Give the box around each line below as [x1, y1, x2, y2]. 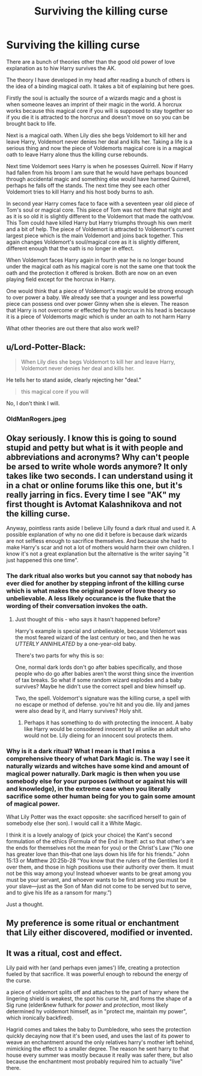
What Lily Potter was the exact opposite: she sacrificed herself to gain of [6, 813, 186, 821]
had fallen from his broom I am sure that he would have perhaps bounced [6, 169, 188, 176]
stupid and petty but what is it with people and [6, 443, 183, 453]
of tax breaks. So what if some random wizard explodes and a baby [14, 676, 182, 683]
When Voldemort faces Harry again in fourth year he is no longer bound [6, 256, 184, 264]
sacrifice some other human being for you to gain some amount [6, 792, 195, 800]
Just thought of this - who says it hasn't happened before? [14, 615, 161, 622]
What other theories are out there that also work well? [6, 324, 139, 332]
